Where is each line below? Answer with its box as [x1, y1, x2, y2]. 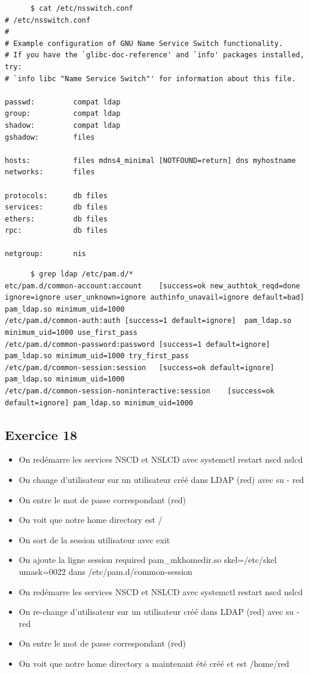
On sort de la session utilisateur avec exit [19, 533, 170, 546]
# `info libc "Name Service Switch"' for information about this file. [5, 74, 296, 83]
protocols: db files [5, 191, 108, 200]
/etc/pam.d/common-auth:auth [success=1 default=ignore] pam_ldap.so [5, 316, 292, 325]
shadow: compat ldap [5, 121, 121, 130]
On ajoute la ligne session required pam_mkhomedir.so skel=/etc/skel [19, 553, 277, 566]
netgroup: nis [5, 250, 87, 258]
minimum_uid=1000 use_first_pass [5, 328, 137, 337]
